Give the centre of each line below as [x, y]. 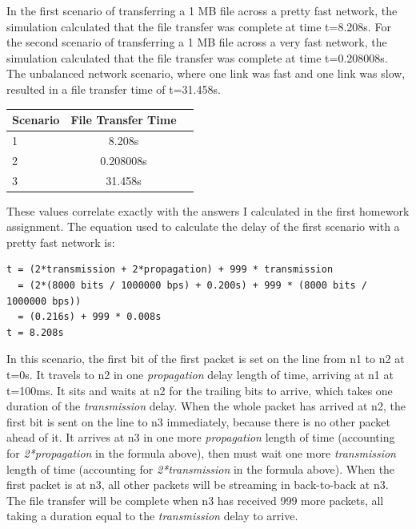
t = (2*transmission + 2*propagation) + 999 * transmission [170, 270]
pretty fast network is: [61, 242]
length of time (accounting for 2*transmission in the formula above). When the [201, 468]
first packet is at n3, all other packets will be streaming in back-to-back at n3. [198, 485]
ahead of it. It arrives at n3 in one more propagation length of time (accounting [201, 437]
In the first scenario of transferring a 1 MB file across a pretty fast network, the [202, 10]
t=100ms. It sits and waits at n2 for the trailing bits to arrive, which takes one [200, 390]
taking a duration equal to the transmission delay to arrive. [152, 516]
